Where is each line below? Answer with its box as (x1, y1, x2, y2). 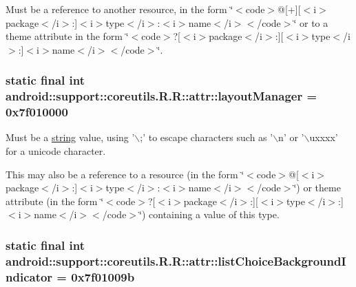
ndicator (6, 268, 53, 285)
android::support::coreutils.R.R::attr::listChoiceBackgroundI (6, 252, 346, 269)
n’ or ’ (278, 130, 304, 145)
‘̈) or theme (293, 180, 341, 195)
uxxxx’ (309, 130, 338, 145)
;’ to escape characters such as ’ (140, 130, 273, 145)
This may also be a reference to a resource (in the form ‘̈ (6, 167, 244, 181)
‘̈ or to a (293, 15, 328, 30)
